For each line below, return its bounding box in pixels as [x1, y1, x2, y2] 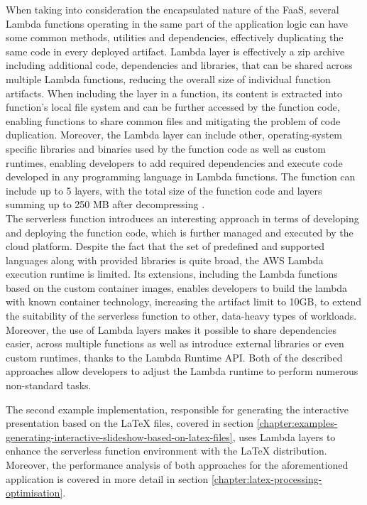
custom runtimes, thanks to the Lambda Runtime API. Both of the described [6, 349, 343, 364]
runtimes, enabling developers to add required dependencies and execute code [6, 155, 343, 170]
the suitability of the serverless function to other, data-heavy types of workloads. [6, 308, 357, 323]
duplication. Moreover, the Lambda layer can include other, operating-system [6, 127, 342, 142]
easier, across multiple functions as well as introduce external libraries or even [6, 336, 344, 351]
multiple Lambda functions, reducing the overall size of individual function [6, 71, 331, 86]
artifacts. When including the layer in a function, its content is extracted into [6, 85, 343, 100]
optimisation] [6, 485, 63, 500]
